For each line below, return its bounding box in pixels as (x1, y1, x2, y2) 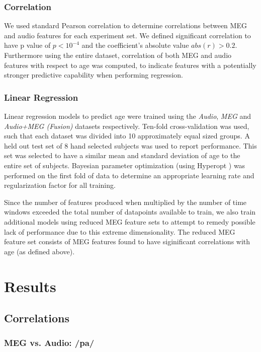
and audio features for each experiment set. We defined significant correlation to (4, 30, 251, 40)
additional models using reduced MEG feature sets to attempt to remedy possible (4, 216, 255, 227)
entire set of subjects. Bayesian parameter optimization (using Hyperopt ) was (4, 160, 245, 170)
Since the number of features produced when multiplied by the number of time (4, 196, 247, 207)
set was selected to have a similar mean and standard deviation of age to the (4, 150, 240, 161)
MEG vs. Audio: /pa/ (4, 336, 95, 349)
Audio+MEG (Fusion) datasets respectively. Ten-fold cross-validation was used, (4, 120, 249, 131)
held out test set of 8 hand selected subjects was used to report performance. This (4, 140, 257, 151)
